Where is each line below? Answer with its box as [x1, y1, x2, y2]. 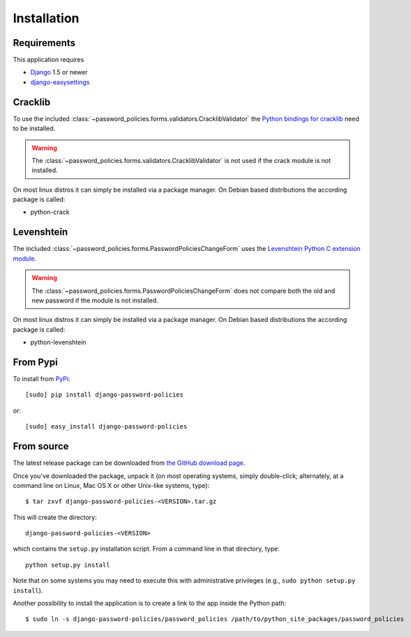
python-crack [30, 208, 70, 216]
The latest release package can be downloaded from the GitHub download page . [13, 459, 246, 467]
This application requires [13, 56, 84, 64]
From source [13, 440, 69, 452]
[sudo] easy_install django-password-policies [25, 422, 188, 431]
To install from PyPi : [13, 375, 70, 383]
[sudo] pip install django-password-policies [25, 391, 184, 399]
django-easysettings [30, 77, 90, 86]
